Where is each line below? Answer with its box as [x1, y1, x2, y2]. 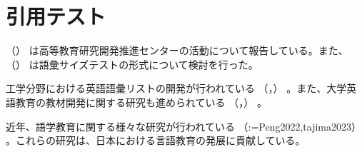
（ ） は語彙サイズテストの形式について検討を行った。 [6, 56, 258, 71]
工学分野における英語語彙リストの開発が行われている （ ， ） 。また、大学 [6, 81, 347, 96]
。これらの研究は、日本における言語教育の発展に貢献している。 [6, 133, 306, 148]
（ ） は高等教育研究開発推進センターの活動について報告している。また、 [6, 43, 348, 58]
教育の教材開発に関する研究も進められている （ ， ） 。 [15, 94, 267, 109]
